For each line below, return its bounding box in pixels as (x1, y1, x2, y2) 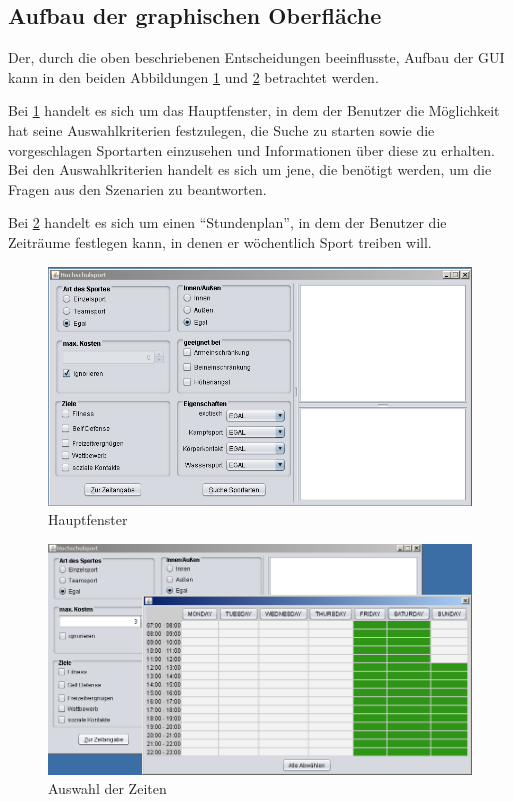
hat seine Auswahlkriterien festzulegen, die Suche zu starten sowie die (8, 119, 435, 140)
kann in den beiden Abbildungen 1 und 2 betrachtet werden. (8, 66, 379, 87)
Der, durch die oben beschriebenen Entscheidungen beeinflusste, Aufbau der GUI (8, 47, 505, 68)
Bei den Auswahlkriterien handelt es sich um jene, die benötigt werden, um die (8, 159, 492, 180)
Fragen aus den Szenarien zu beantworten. (8, 178, 267, 199)
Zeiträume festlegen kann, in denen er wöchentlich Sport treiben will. (8, 231, 432, 252)
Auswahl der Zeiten (48, 778, 167, 799)
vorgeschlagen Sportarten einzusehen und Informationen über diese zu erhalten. (8, 139, 496, 160)
